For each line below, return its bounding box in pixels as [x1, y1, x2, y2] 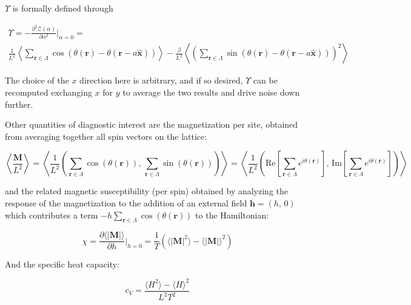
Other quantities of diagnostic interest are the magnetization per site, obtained [5, 118, 298, 131]
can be [253, 74, 278, 87]
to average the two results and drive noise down [122, 85, 300, 98]
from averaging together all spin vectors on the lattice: [5, 130, 207, 142]
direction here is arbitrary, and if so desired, [79, 74, 243, 87]
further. [5, 97, 33, 110]
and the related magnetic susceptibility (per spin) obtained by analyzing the [5, 185, 289, 197]
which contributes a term [5, 208, 98, 221]
